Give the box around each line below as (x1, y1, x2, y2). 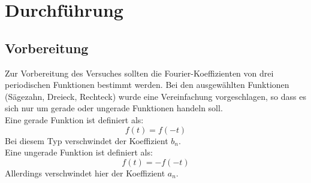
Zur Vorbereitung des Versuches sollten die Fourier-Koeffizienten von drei (5, 66, 274, 79)
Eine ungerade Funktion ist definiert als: (5, 146, 153, 158)
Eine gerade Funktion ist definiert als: (5, 113, 144, 126)
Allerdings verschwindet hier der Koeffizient (5, 166, 165, 179)
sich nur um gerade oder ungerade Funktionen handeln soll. (5, 102, 223, 114)
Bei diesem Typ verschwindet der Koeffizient (5, 134, 168, 147)
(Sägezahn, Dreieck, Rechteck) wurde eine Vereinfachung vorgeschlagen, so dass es (5, 90, 306, 102)
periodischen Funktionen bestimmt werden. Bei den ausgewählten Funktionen (5, 78, 289, 91)
